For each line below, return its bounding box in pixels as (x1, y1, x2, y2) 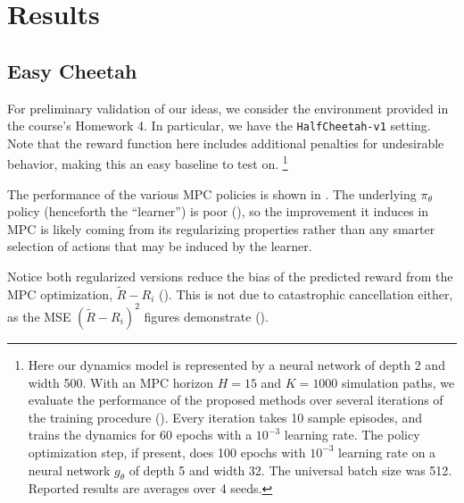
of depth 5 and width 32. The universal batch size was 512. (128, 460, 452, 479)
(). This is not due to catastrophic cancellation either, (158, 284, 453, 303)
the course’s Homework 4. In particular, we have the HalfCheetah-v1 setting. (7, 116, 431, 135)
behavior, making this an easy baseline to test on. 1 (7, 152, 288, 173)
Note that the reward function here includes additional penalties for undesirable (7, 133, 444, 152)
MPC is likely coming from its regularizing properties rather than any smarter (7, 219, 435, 238)
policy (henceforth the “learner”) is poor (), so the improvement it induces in (7, 202, 429, 221)
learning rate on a (338, 442, 436, 461)
